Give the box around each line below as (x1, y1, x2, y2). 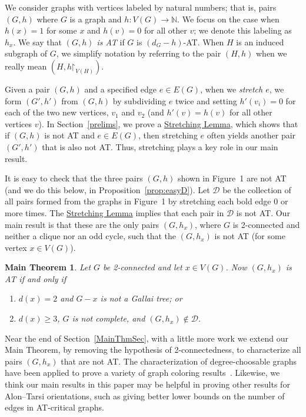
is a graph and (69, 12, 122, 25)
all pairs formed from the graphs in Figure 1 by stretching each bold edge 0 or (5, 195, 288, 207)
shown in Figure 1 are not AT (177, 172, 287, 184)
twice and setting (175, 94, 237, 107)
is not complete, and (72, 312, 145, 325)
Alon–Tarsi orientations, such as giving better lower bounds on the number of (5, 389, 285, 402)
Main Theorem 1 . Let (5, 261, 91, 273)
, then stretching (138, 129, 198, 141)
